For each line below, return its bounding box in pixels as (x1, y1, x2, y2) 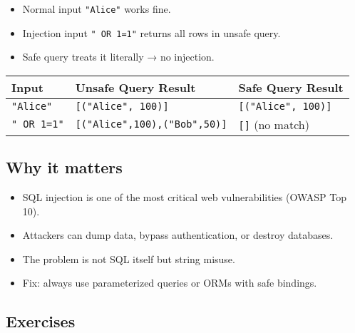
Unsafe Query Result (75, 78, 196, 96)
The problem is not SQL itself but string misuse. (22, 251, 235, 266)
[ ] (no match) (238, 116, 309, 133)
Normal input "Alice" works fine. (22, 1, 171, 16)
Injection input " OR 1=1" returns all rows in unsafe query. (22, 25, 281, 40)
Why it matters (6, 156, 123, 178)
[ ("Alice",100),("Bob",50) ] (75, 118, 227, 130)
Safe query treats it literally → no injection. (22, 49, 215, 64)
